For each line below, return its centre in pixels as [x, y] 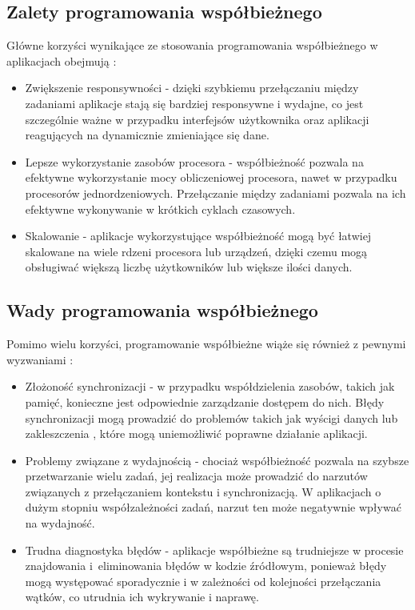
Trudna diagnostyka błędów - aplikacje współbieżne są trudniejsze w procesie [214, 550]
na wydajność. [60, 523]
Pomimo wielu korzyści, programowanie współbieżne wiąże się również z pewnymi [206, 344]
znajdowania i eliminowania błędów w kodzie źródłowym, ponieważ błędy [206, 566]
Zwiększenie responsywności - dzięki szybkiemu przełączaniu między [192, 88]
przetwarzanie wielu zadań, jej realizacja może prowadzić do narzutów [196, 476]
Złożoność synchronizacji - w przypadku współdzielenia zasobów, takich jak [210, 386]
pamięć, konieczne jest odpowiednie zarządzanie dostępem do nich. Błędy [205, 401]
